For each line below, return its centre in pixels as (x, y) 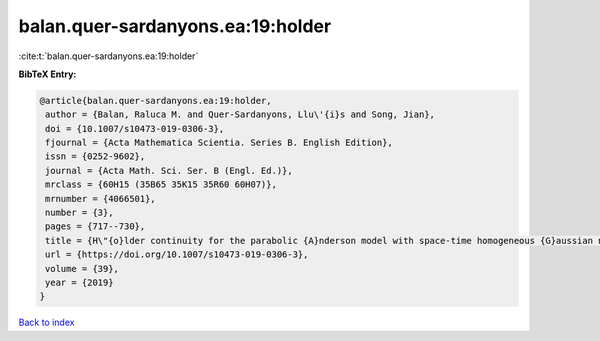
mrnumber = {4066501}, (101, 198)
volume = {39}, (82, 268)
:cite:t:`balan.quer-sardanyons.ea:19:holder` (108, 56)
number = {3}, (79, 213)
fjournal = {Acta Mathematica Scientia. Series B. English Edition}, (219, 143)
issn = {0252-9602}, (95, 156)
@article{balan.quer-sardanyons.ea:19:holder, (155, 100)
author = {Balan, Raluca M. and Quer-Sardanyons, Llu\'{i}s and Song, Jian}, (240, 114)
